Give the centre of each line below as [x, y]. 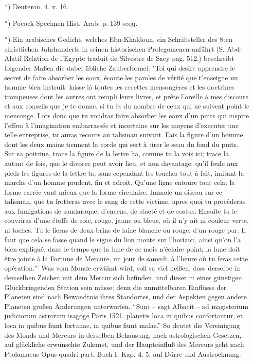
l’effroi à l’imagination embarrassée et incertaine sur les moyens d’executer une [122, 125]
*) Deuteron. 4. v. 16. [36, 6]
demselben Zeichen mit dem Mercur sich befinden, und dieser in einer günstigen [123, 278]
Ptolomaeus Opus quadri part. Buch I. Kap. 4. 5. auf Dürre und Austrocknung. [123, 353]
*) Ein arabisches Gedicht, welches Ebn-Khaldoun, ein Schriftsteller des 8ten [118, 39]
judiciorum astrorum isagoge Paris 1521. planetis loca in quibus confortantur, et [124, 316]
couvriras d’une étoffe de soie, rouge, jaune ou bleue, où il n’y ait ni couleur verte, [127, 220]
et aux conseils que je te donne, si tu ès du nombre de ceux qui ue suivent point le [127, 106]
